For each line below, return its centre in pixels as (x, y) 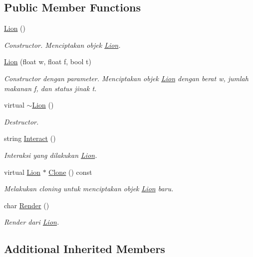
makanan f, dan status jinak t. (50, 88)
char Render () (27, 205)
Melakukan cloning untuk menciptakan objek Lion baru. (89, 189)
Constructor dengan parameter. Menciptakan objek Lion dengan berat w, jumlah (126, 78)
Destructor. (21, 121)
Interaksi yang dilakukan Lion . (51, 155)
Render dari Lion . (32, 222)
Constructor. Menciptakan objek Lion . (62, 45)
